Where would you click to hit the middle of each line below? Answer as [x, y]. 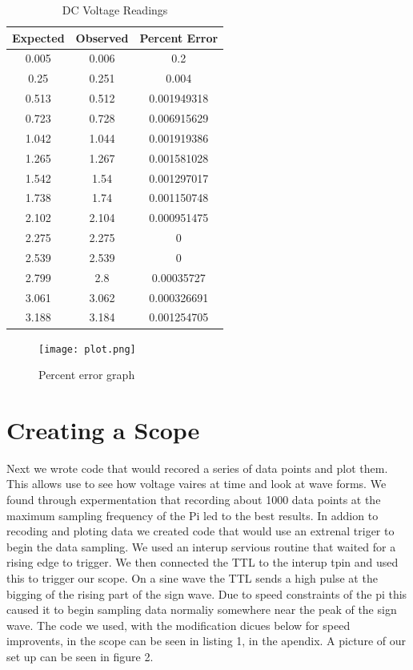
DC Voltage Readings [115, 10]
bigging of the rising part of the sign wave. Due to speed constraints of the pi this [207, 593]
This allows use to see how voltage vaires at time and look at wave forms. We [196, 484]
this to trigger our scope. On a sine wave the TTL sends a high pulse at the [192, 578]
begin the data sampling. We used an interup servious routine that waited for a [201, 546]
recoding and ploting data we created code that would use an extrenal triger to [200, 531]
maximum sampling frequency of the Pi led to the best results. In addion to [192, 515]
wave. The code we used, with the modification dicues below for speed [178, 625]
